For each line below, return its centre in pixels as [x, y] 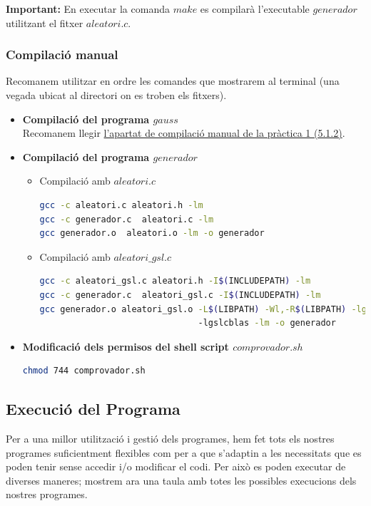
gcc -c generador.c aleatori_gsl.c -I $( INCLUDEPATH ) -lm [180, 295]
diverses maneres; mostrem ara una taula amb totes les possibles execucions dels [181, 480]
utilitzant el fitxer [45, 22]
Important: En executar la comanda [88, 9]
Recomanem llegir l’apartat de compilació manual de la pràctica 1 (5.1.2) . [184, 133]
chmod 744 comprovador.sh [84, 371]
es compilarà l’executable [255, 9]
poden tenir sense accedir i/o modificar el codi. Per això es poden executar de [176, 466]
